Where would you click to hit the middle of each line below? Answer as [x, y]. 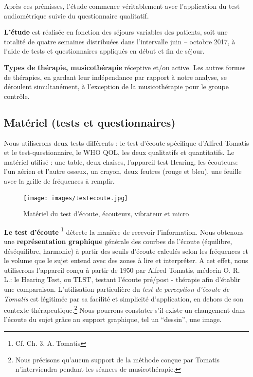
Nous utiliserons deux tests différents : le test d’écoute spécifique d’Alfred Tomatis [126, 142]
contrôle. [17, 96]
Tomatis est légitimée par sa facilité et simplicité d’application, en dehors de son [124, 298]
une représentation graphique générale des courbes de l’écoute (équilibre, [118, 241]
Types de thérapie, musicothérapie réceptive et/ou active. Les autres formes [125, 67]
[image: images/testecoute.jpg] [76, 198]
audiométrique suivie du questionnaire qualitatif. [76, 15]
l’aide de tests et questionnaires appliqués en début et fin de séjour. [104, 51]
